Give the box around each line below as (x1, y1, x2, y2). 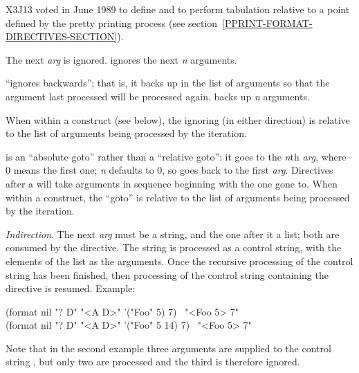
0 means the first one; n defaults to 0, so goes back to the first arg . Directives (6, 163, 333, 177)
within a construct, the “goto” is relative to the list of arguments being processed (6, 190, 350, 204)
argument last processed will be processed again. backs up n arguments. (6, 89, 310, 103)
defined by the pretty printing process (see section (6, 15, 218, 30)
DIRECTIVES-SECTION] (6, 29, 118, 44)
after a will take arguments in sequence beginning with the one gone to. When (6, 176, 338, 190)
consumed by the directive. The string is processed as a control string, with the (6, 240, 342, 255)
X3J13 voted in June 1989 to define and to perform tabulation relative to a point (6, 2, 350, 16)
